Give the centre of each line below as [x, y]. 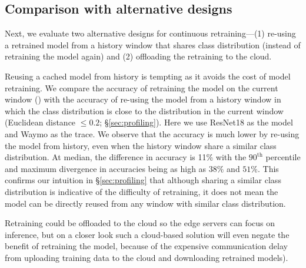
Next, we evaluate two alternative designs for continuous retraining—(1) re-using [150, 33]
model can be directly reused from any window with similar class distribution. [145, 203]
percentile [283, 157]
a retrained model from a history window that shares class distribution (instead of [153, 44]
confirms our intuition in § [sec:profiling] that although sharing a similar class [143, 180]
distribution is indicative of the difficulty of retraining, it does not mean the [142, 191]
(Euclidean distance [40, 122]
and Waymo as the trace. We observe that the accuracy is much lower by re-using [152, 133]
